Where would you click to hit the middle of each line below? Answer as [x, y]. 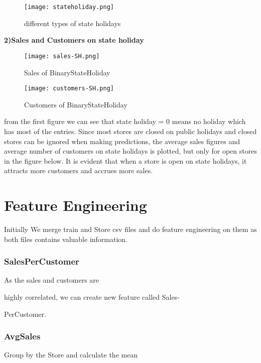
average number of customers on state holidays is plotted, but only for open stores [130, 151]
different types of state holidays [73, 23]
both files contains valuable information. [66, 239]
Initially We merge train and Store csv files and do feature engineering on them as [130, 229]
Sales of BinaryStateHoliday [67, 72]
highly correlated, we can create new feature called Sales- [92, 297]
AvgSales [22, 336]
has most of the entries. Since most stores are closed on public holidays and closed [130, 131]
